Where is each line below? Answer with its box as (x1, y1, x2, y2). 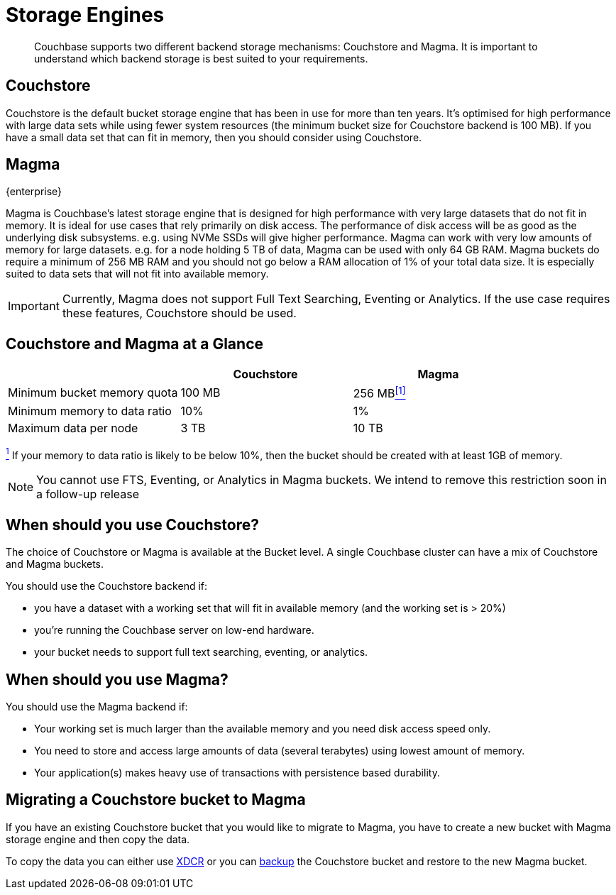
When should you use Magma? (6, 670, 229, 688)
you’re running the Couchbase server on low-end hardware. (34, 624, 314, 637)
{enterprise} (6, 185, 62, 198)
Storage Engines (6, 3, 165, 27)
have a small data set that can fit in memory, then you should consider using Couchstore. (6, 131, 422, 143)
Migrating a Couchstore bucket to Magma (6, 791, 306, 809)
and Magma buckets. (6, 558, 104, 571)
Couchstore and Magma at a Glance (6, 334, 263, 353)
